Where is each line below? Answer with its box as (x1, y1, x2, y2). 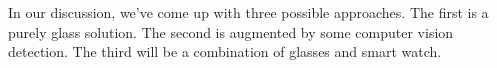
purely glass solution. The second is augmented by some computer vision (8, 21, 454, 42)
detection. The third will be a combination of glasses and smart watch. (8, 41, 442, 62)
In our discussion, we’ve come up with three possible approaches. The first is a (8, 2, 489, 22)
